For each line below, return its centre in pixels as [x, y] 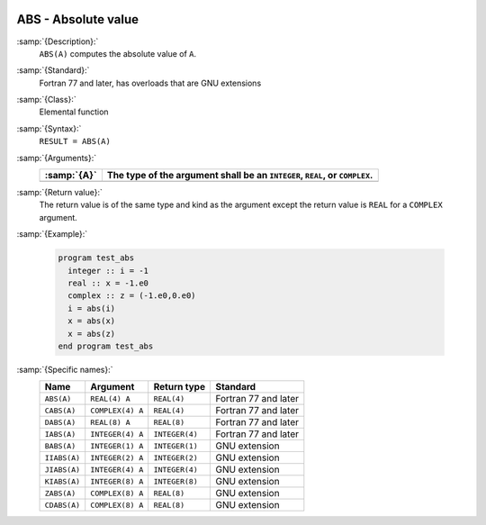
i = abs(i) [92, 308]
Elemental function [74, 112]
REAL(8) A [110, 422]
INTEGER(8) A [117, 481]
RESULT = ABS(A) [75, 141]
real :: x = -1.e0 [108, 283]
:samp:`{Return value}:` [60, 193]
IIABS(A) [63, 458]
